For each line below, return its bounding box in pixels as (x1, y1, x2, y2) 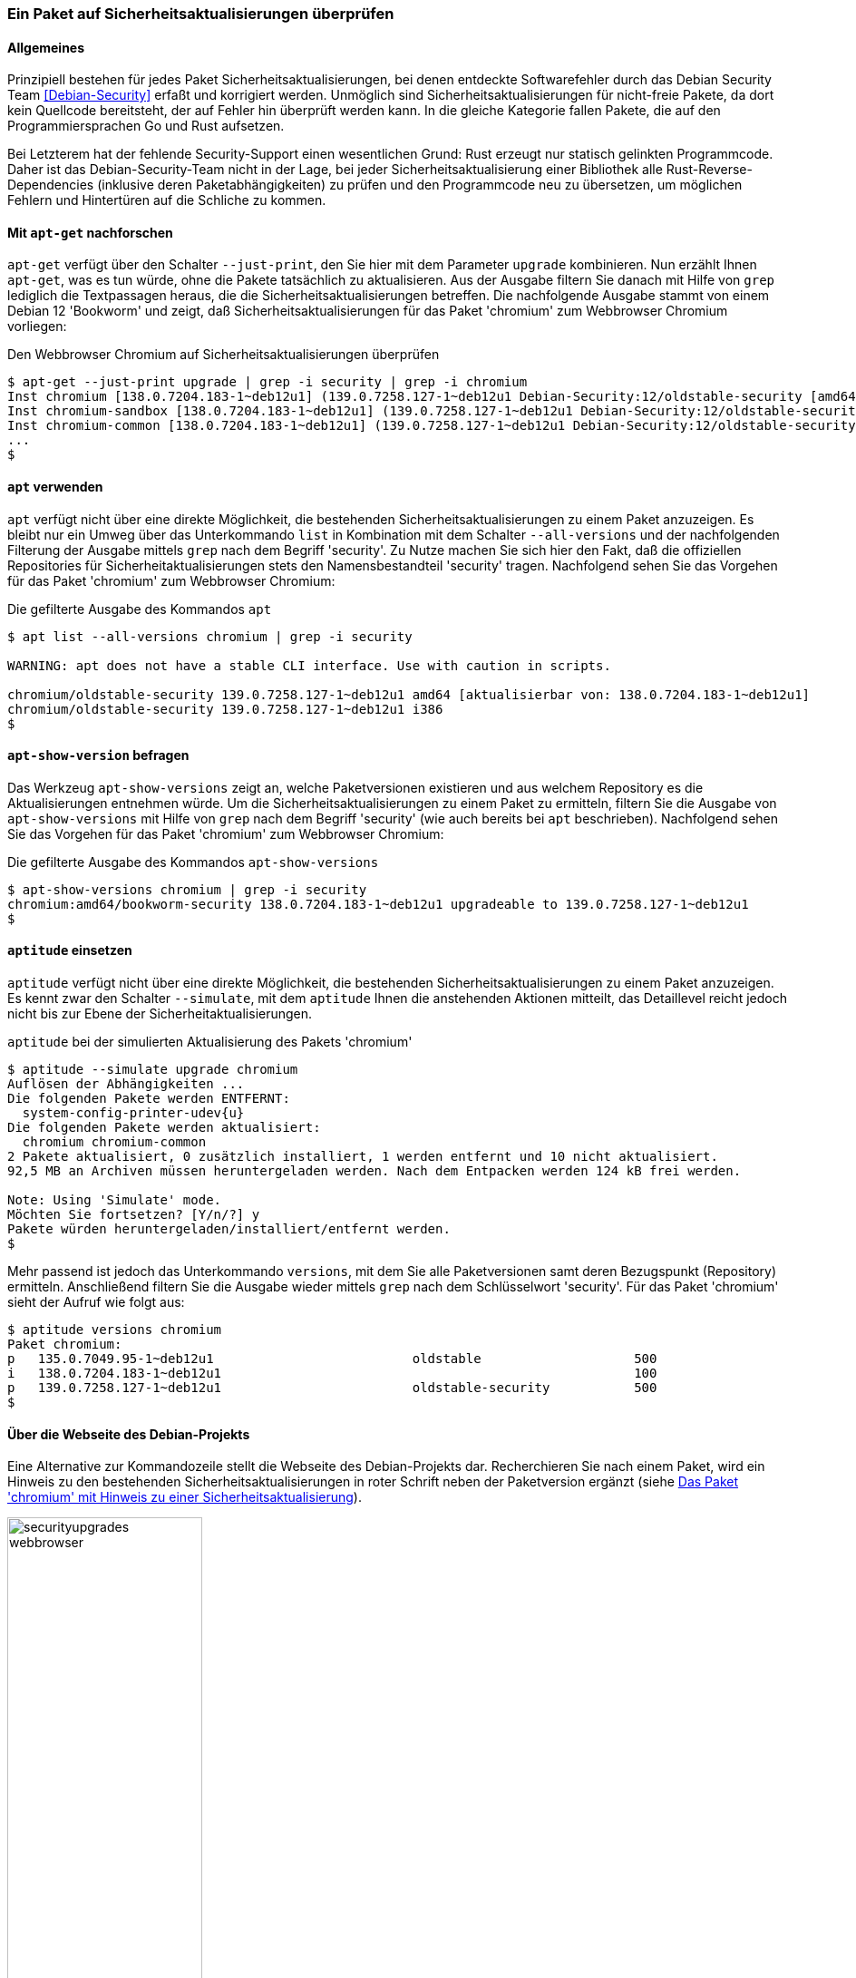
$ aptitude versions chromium (7, 1322, 222, 1338)
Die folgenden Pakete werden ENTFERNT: (7, 1091, 290, 1106)
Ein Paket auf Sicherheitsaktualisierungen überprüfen (7, 5, 394, 23)
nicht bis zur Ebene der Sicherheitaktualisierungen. (7, 1006, 313, 1022)
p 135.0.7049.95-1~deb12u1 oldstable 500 (7, 1351, 657, 1367)
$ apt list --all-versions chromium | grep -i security (7, 628, 413, 644)
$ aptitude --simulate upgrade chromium (7, 1062, 298, 1077)
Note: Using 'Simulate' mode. (7, 1193, 222, 1208)
